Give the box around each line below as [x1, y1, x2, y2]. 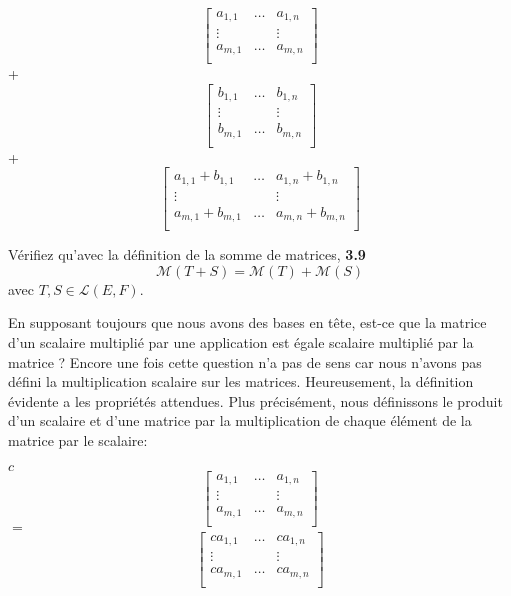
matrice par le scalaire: [8, 430, 148, 451]
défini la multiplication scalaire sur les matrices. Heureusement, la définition [8, 371, 474, 392]
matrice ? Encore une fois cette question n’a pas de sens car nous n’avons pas [8, 351, 482, 372]
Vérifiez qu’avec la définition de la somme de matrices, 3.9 [8, 244, 366, 265]
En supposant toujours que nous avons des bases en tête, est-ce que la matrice [8, 312, 487, 333]
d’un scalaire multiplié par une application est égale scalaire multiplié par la [8, 332, 474, 353]
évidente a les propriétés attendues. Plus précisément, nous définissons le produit [8, 390, 503, 411]
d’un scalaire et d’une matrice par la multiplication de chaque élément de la [8, 410, 472, 431]
